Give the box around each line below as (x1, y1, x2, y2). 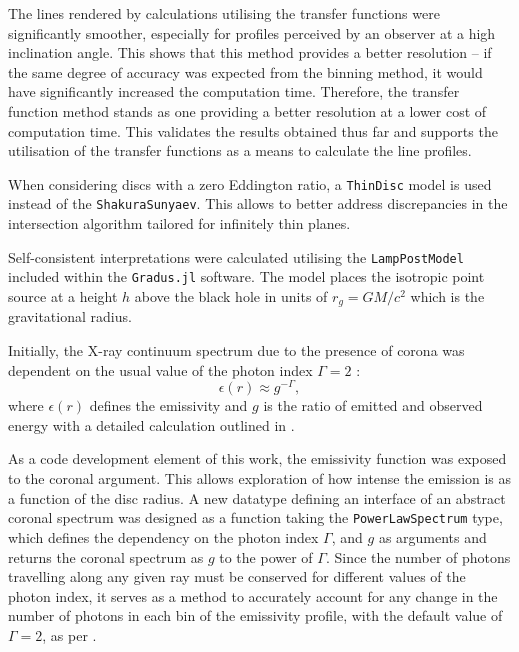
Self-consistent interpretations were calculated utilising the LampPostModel (8, 246, 464, 267)
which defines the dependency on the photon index (8, 526, 319, 547)
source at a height (8, 285, 118, 306)
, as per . (42, 624, 97, 645)
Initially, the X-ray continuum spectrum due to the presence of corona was (8, 340, 465, 361)
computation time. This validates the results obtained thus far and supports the (8, 120, 498, 141)
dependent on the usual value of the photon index (8, 359, 313, 380)
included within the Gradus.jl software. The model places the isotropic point (8, 266, 485, 287)
